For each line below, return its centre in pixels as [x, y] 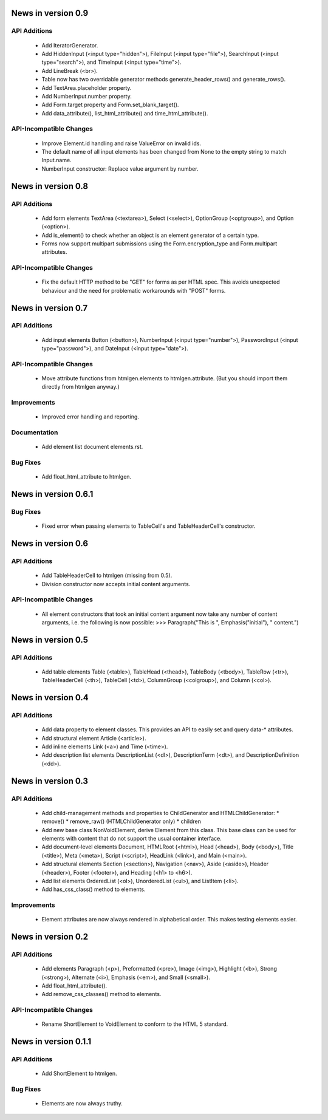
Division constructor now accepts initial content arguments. [116, 584]
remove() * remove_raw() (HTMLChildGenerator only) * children [121, 821]
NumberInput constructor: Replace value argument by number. [120, 169]
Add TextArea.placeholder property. [87, 87]
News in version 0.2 [50, 937]
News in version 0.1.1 [51, 1042]
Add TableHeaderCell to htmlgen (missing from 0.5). [107, 575]
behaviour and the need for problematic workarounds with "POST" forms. [134, 290]
